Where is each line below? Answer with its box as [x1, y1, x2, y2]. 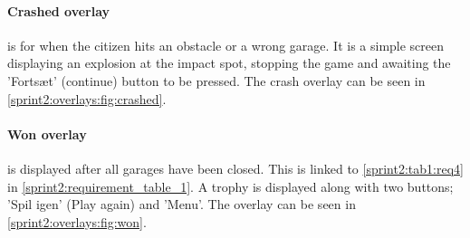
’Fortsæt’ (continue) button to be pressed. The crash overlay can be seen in [7, 71, 426, 90]
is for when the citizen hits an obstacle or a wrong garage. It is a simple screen [7, 35, 445, 54]
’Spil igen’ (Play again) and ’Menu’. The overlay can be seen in [7, 195, 356, 214]
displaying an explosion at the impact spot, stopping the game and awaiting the [7, 53, 451, 72]
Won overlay [7, 124, 87, 143]
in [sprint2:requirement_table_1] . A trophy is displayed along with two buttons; [7, 176, 454, 195]
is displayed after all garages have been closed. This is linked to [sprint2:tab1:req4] [7, 158, 464, 177]
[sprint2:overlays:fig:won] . [7, 212, 147, 231]
